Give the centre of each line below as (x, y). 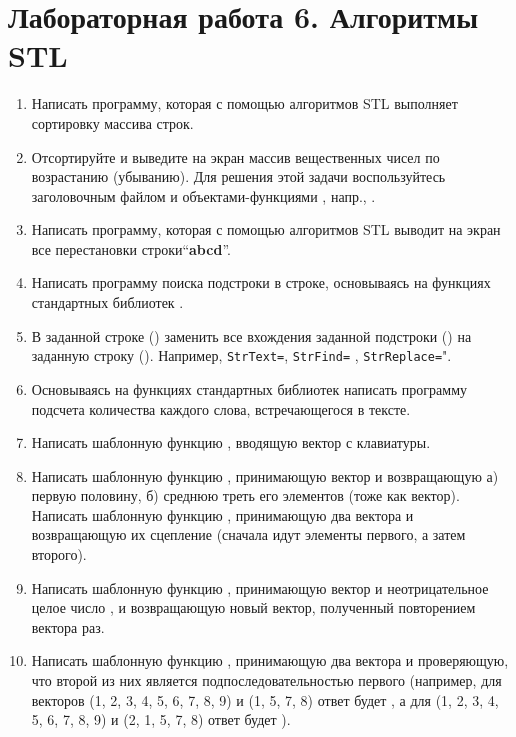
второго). (59, 554)
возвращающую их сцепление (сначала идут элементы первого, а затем (248, 534)
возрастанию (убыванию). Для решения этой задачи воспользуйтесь (238, 176)
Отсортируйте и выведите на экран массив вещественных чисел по (235, 156)
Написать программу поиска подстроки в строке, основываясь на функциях (261, 282)
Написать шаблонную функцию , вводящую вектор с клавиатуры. (231, 442)
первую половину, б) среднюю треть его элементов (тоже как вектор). (245, 495)
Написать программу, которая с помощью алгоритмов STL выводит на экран (266, 229)
